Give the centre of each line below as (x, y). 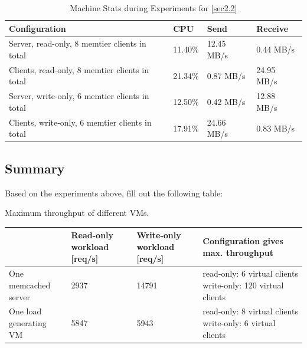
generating (28, 322)
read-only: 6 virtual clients (250, 273)
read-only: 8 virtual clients (250, 311)
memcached (30, 285)
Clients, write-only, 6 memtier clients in (80, 122)
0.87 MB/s (226, 75)
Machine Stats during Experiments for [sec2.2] (153, 8)
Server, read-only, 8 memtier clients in (78, 43)
